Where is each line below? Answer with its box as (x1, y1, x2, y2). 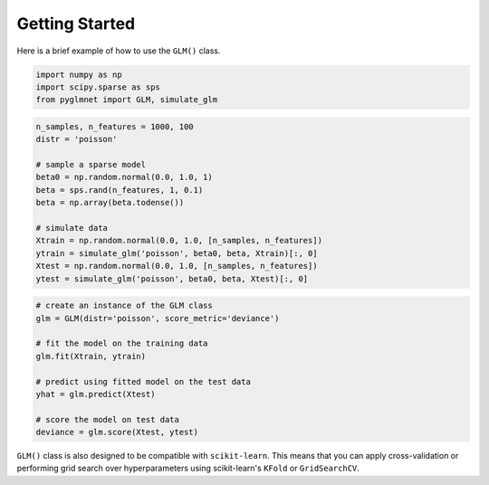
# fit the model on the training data (35, 338, 208, 348)
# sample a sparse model (35, 159, 147, 170)
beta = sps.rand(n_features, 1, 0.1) (35, 185, 204, 195)
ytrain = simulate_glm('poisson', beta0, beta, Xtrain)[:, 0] (35, 248, 318, 258)
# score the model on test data (35, 414, 180, 424)
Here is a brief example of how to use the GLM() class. (16, 45, 221, 56)
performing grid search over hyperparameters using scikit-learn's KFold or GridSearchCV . (16, 462, 360, 474)
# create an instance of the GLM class (35, 300, 213, 311)
